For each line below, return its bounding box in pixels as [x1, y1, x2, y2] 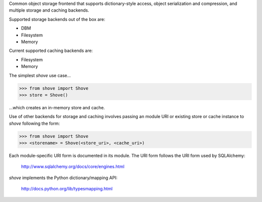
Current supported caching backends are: [9, 48, 93, 53]
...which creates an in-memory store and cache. [9, 104, 105, 110]
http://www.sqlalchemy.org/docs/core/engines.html [21, 164, 125, 169]
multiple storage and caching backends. [9, 7, 89, 13]
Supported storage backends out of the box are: [9, 16, 105, 22]
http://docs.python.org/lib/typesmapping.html [21, 186, 113, 192]
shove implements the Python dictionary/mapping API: [9, 175, 117, 181]
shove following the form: [9, 120, 60, 126]
